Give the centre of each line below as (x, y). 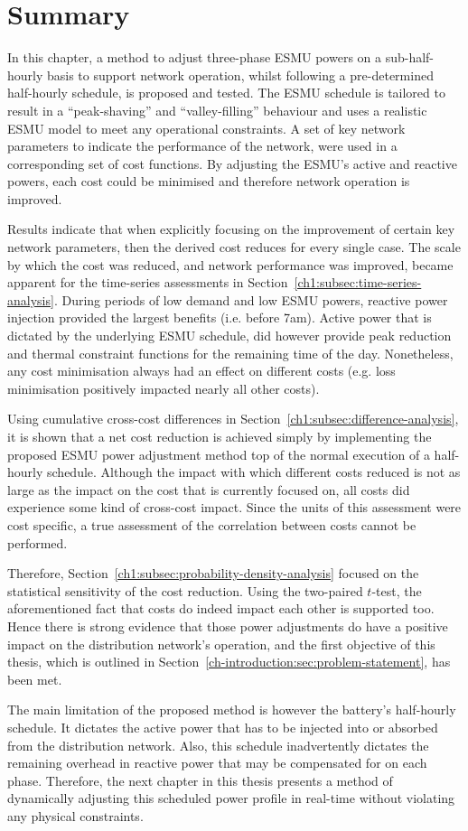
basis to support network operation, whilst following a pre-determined (240, 75)
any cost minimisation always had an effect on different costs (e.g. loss (201, 371)
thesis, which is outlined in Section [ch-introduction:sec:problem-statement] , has (229, 662)
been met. (35, 679)
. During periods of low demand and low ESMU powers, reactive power (251, 299)
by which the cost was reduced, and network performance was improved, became (230, 264)
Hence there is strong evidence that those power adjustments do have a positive (228, 626)
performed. (37, 542)
